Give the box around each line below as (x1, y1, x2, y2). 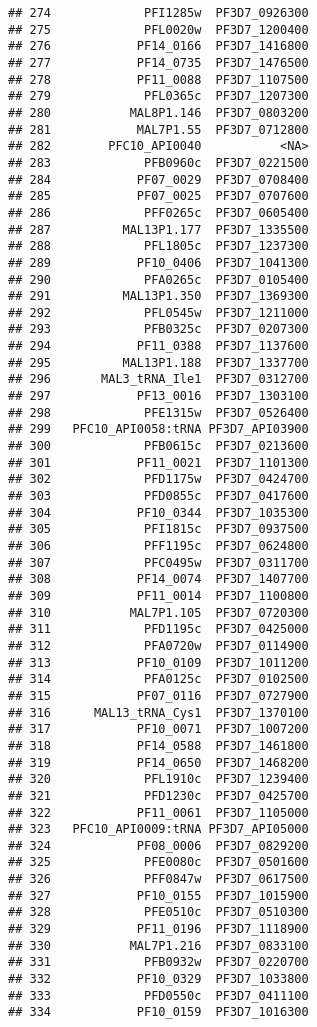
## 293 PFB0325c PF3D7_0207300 (8, 322, 309, 337)
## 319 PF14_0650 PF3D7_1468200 (8, 755, 309, 770)
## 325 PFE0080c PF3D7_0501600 (8, 855, 309, 870)
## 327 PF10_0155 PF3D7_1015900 (8, 888, 309, 903)
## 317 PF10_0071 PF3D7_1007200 (8, 722, 309, 737)
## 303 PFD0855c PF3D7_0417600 (8, 489, 309, 504)
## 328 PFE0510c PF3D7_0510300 (8, 905, 309, 920)
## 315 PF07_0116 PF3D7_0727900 (8, 688, 309, 703)
